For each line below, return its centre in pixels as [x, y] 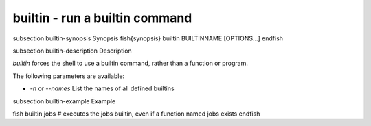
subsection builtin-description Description [72, 51]
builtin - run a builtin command [102, 18]
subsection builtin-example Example [64, 101]
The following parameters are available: [69, 76]
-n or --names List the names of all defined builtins [102, 88]
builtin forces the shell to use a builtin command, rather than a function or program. [131, 63]
